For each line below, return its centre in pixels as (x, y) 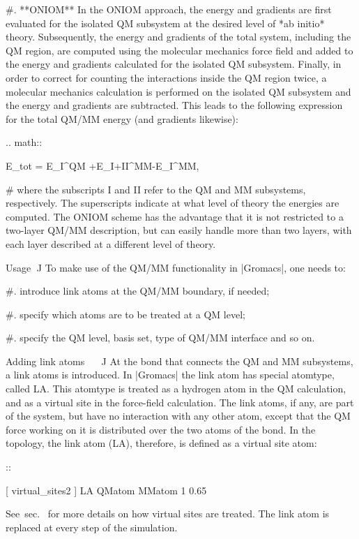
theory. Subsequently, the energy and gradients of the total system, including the (178, 37)
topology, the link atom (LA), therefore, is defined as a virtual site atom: (161, 443)
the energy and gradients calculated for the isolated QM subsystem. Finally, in (174, 64)
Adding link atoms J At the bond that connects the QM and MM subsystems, (179, 361)
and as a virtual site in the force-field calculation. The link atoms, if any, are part (180, 402)
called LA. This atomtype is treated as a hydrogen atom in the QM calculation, (176, 389)
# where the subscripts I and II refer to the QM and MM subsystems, (156, 189)
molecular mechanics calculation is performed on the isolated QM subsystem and (178, 91)
